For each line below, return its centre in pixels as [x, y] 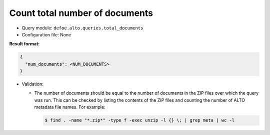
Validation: [32, 84]
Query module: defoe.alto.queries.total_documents [82, 28]
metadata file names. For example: [70, 107]
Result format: [24, 44]
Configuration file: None [46, 34]
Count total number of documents [81, 13]
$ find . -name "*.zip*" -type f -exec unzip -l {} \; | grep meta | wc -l [140, 120]
